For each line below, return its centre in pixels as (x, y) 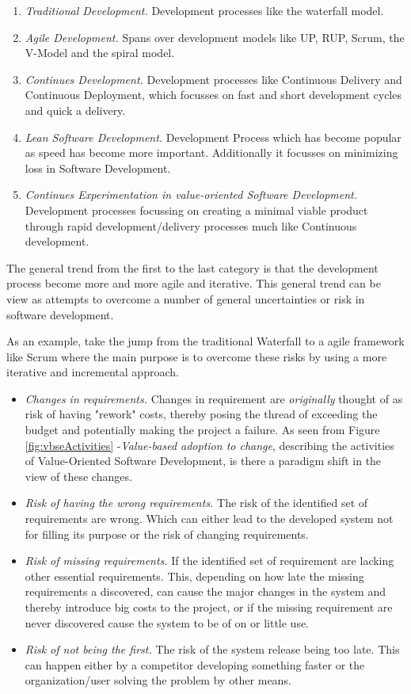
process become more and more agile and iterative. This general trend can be (194, 283)
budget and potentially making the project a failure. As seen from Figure (202, 430)
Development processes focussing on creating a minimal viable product (196, 210)
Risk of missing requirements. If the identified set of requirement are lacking (209, 561)
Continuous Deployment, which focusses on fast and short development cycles (213, 95)
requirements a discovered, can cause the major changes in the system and (205, 591)
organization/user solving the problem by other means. (158, 680)
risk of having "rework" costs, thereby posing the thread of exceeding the (201, 414)
